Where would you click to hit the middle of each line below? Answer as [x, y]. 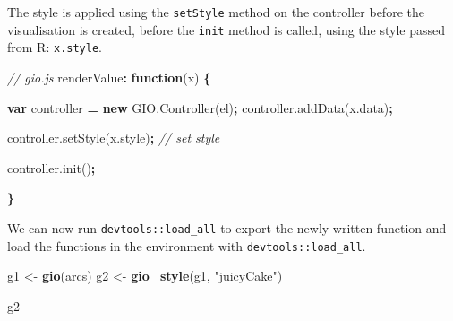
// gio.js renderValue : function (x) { [109, 77]
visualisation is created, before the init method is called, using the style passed [226, 29]
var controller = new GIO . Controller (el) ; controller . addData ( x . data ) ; [200, 107]
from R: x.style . [55, 47]
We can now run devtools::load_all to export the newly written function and [227, 227]
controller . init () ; [51, 167]
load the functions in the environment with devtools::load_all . [187, 245]
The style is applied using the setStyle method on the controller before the [216, 12]
